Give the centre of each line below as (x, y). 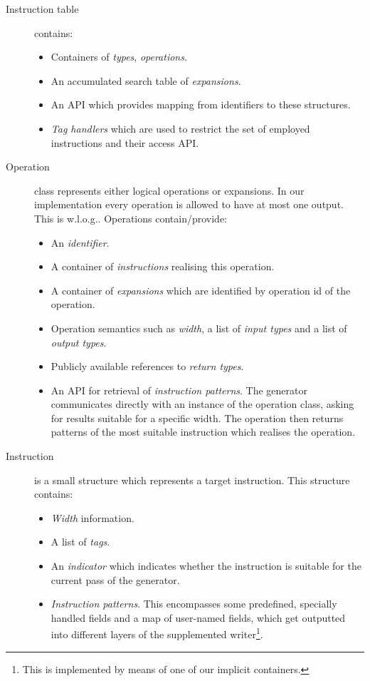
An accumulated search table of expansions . (146, 80)
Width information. (92, 517)
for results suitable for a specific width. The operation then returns (197, 418)
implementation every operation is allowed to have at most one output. (189, 204)
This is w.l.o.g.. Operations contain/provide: (131, 218)
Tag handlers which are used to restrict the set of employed (180, 128)
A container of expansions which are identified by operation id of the (201, 290)
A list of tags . (80, 542)
